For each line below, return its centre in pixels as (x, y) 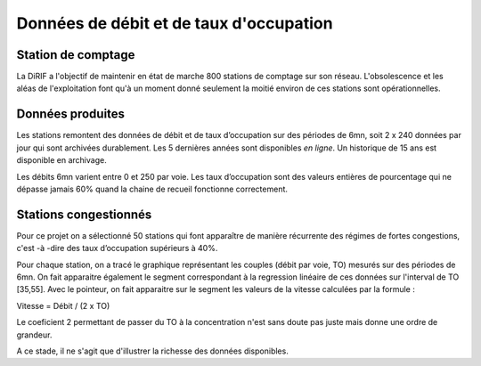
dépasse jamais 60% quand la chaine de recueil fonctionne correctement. (152, 189)
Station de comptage (76, 55)
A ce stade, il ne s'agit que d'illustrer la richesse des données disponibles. (152, 351)
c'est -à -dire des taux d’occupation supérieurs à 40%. (117, 248)
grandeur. (34, 335)
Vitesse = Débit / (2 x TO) (63, 305)
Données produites (70, 114)
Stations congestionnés (84, 214)
